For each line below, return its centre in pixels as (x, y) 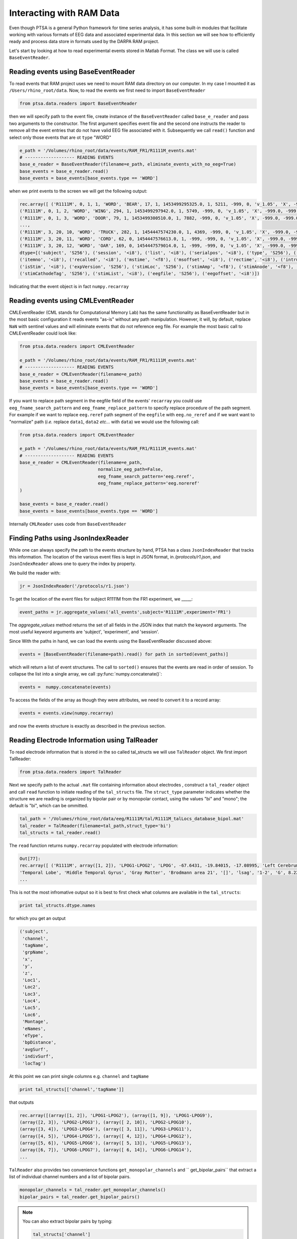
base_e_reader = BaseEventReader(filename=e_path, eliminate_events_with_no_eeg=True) (128, 164)
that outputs (22, 1102)
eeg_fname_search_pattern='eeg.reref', (146, 476)
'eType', (33, 1036)
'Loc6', (32, 1014)
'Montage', (36, 1022)
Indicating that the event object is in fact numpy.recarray (69, 286)
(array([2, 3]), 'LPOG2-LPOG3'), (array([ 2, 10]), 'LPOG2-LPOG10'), (106, 1122)
